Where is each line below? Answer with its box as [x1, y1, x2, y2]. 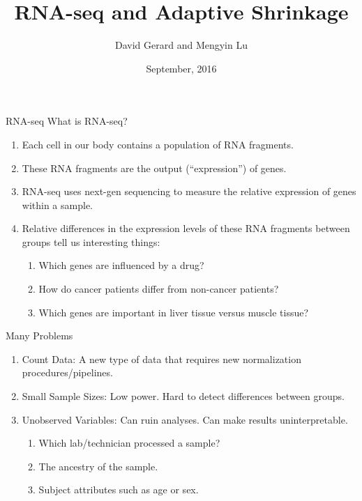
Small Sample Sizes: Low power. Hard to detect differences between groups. [22, 389, 345, 403]
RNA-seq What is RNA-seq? [6, 114, 128, 128]
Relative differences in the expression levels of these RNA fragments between [22, 221, 350, 236]
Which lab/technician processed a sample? [38, 436, 220, 450]
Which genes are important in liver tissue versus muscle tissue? [38, 305, 309, 319]
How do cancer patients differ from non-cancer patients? [38, 282, 279, 296]
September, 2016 [146, 61, 217, 75]
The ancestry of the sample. [38, 458, 158, 473]
